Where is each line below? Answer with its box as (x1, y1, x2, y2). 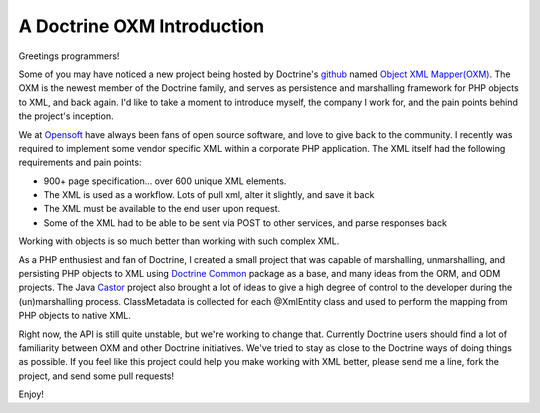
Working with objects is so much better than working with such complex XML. (18, 235, 340, 247)
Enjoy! (18, 388, 45, 400)
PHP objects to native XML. (18, 310, 132, 322)
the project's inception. (18, 110, 114, 122)
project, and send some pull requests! (18, 370, 175, 382)
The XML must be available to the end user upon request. (43, 203, 280, 215)
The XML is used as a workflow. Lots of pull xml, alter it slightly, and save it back (43, 189, 375, 201)
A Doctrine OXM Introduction (18, 15, 265, 37)
